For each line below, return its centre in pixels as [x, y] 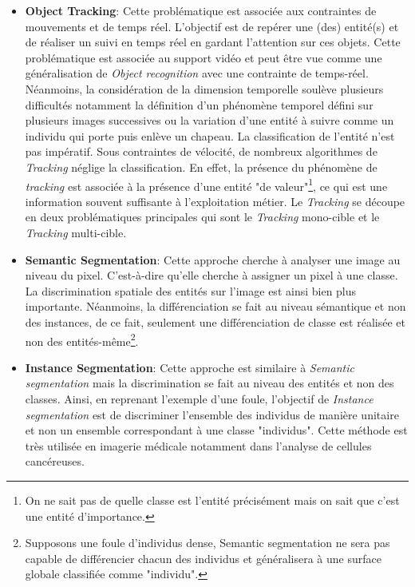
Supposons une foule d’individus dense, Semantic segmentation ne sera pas [207, 543]
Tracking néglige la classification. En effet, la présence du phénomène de [201, 167]
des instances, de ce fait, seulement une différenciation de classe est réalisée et [215, 321]
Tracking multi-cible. [76, 232]
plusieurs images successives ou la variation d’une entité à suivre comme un [209, 120]
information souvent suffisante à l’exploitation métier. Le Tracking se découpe [215, 201]
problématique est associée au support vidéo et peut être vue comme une [204, 57]
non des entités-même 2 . [82, 339]
